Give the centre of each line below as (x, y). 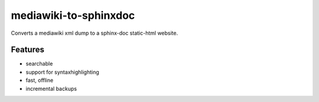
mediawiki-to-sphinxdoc (73, 15)
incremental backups (51, 88)
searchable (39, 64)
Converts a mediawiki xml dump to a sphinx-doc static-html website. (95, 33)
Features (27, 50)
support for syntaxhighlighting (63, 72)
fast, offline (40, 80)
